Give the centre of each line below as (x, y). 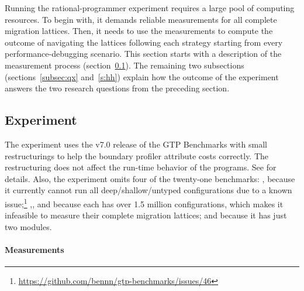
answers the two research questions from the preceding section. (117, 88)
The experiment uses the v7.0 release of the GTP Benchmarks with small (136, 144)
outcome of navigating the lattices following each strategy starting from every (144, 42)
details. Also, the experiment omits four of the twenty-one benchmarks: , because (150, 178)
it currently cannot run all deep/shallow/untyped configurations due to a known (148, 190)
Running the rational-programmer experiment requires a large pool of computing (150, 8)
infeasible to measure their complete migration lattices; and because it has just (146, 215)
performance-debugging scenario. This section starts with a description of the (143, 54)
